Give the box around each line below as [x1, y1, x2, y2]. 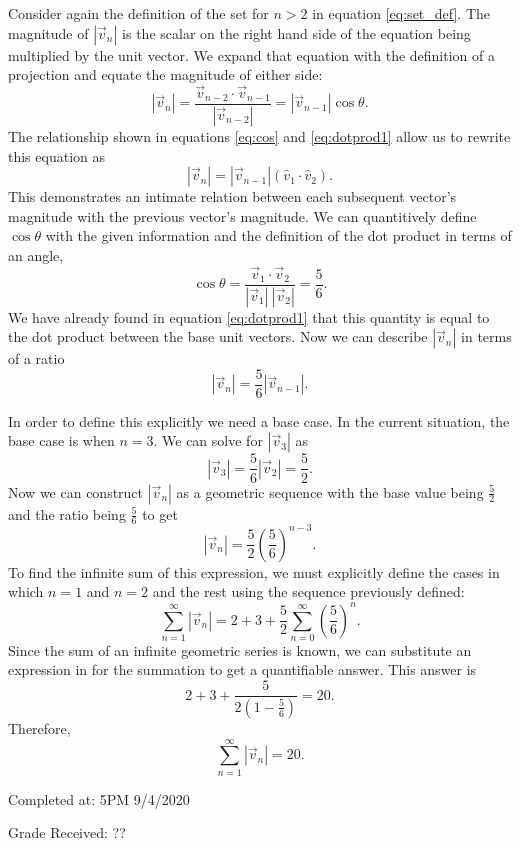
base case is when [8, 430, 115, 451]
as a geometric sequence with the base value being [176, 481, 484, 502]
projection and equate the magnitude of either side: [8, 64, 323, 85]
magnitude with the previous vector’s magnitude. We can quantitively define [8, 205, 477, 226]
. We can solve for [153, 430, 263, 451]
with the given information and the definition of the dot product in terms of [45, 225, 512, 246]
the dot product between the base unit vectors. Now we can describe [8, 326, 428, 347]
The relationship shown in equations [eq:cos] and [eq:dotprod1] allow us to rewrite [8, 125, 511, 146]
